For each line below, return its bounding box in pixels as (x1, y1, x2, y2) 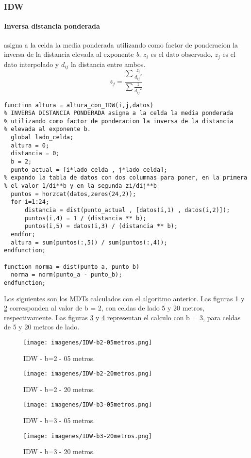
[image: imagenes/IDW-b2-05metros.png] (23, 339, 152, 346)
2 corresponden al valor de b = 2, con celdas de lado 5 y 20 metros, (4, 303, 204, 313)
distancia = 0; (11, 150, 60, 157)
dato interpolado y (4, 59, 59, 69)
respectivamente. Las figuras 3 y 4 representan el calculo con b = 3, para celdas (4, 312, 241, 322)
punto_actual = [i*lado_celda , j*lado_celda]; (11, 166, 167, 173)
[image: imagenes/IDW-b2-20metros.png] (23, 370, 152, 377)
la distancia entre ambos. (71, 59, 146, 69)
